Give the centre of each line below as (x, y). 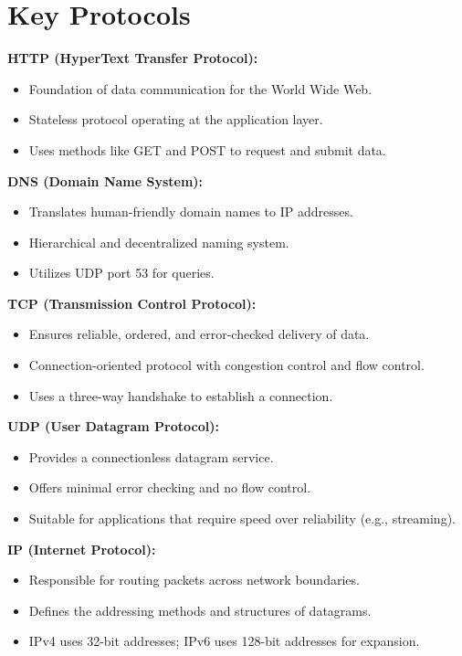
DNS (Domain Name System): (105, 180)
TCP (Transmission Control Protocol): (132, 303)
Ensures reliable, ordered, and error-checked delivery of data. (199, 334)
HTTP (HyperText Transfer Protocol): (133, 58)
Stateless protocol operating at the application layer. (176, 119)
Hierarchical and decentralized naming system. (159, 242)
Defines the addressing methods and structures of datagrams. (200, 610)
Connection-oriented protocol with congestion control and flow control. (226, 365)
